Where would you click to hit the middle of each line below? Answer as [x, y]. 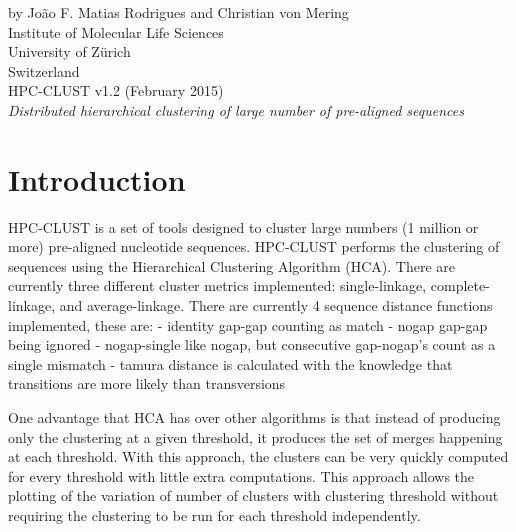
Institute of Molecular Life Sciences [116, 31]
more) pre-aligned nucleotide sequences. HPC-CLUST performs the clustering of [254, 246]
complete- [460, 285]
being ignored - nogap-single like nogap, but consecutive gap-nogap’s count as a [252, 344]
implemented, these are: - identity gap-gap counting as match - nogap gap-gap [248, 324]
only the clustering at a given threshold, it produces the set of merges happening [255, 436]
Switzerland [44, 70]
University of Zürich [69, 51]
